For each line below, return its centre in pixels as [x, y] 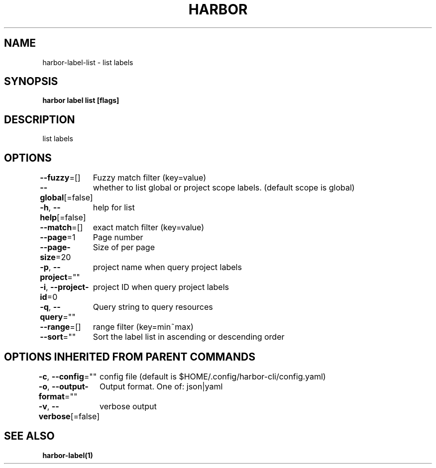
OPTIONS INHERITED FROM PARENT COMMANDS [130, 357]
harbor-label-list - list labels [88, 62]
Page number [118, 237]
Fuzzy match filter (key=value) [150, 178]
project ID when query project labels [161, 287]
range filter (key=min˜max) [143, 327]
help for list [114, 208]
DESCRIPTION [40, 119]
